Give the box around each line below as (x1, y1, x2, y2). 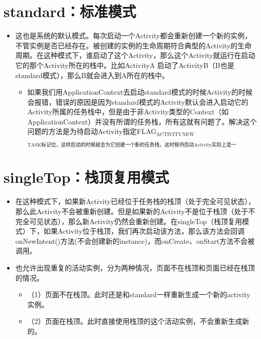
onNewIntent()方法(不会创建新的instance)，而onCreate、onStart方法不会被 (15, 235, 255, 246)
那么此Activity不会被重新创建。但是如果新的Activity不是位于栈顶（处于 (15, 206, 248, 216)
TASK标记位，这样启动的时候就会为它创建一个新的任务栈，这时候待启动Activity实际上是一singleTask (27, 143, 236, 148)
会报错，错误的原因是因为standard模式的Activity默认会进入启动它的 (27, 96, 248, 107)
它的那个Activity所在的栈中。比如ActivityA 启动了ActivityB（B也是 (15, 59, 234, 70)
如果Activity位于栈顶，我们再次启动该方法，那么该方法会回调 (43, 226, 245, 236)
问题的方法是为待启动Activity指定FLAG (27, 126, 156, 137)
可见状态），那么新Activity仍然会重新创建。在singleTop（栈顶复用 (29, 216, 242, 226)
